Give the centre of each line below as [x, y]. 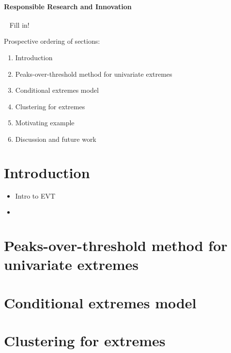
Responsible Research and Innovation [68, 6]
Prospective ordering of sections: [52, 41]
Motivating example [45, 123]
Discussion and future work [56, 139]
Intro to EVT [35, 195]
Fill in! [19, 25]
